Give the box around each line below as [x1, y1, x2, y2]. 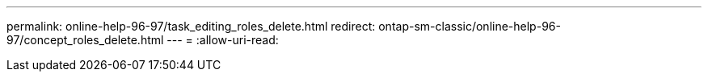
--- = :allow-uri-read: [166, 33, 279, 47]
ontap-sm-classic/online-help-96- [378, 19, 561, 33]
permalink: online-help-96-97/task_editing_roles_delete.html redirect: [6, 19, 376, 33]
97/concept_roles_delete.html [6, 33, 164, 47]
